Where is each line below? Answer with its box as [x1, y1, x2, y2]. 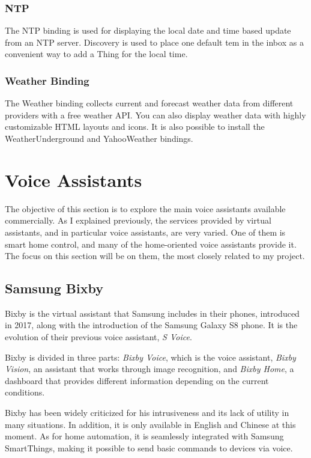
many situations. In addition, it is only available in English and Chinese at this [5, 418, 296, 430]
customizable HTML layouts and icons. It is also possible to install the [5, 120, 265, 133]
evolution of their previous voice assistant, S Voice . [5, 331, 192, 343]
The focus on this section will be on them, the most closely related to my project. [5, 249, 305, 262]
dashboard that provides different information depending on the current [5, 374, 269, 386]
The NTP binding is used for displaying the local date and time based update [5, 24, 291, 37]
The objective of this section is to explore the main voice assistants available [5, 202, 286, 215]
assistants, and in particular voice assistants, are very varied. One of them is [5, 225, 286, 238]
